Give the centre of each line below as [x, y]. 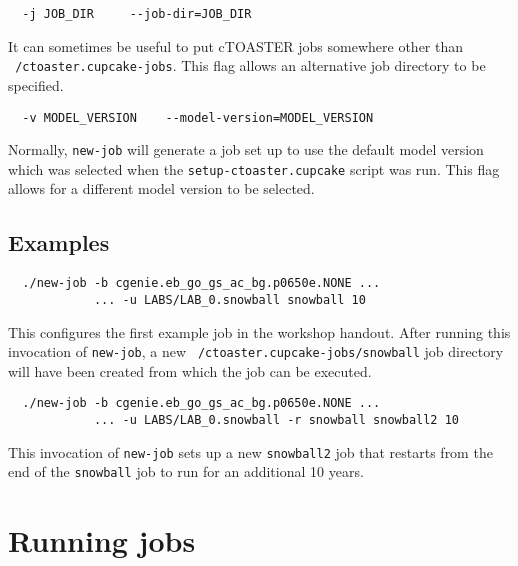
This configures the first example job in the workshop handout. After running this [259, 331]
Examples [59, 242]
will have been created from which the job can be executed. [190, 370]
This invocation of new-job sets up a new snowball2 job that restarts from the [250, 451]
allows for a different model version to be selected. [161, 188]
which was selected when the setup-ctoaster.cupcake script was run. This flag [254, 168]
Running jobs [102, 540]
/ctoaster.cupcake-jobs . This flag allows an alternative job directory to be [250, 65]
